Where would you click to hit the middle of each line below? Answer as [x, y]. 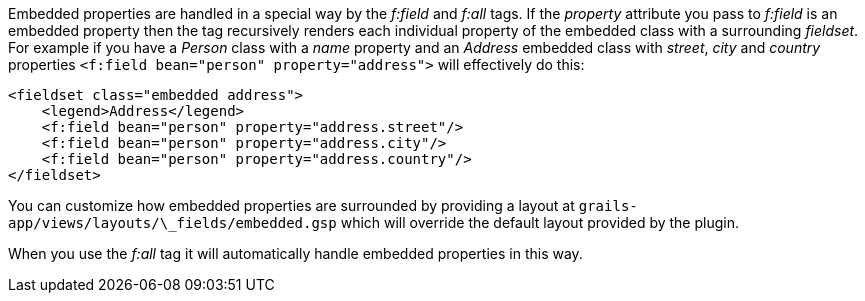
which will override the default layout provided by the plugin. [539, 222]
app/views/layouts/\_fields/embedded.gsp [172, 223]
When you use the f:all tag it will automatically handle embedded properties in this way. [295, 253]
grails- [608, 206]
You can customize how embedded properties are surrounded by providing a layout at [291, 205]
